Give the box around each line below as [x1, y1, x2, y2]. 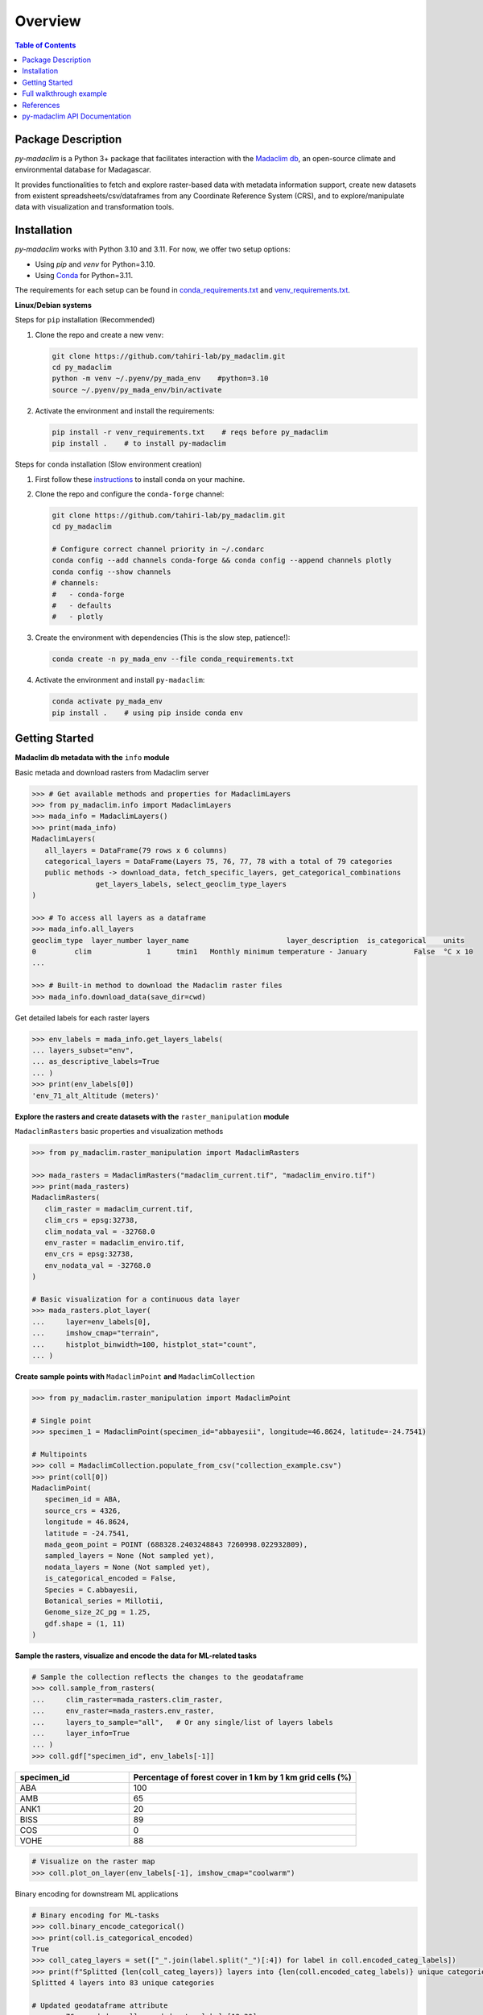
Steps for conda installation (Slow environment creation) [14, 459, 203, 469]
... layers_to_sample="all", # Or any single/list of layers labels [31, 1718, 334, 1726]
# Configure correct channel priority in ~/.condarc [52, 545, 265, 554]
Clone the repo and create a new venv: [35, 330, 164, 339]
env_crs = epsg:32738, [44, 1249, 134, 1259]
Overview [14, 12, 81, 30]
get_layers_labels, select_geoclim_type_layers [95, 879, 287, 888]
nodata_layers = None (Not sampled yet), [44, 1562, 211, 1572]
